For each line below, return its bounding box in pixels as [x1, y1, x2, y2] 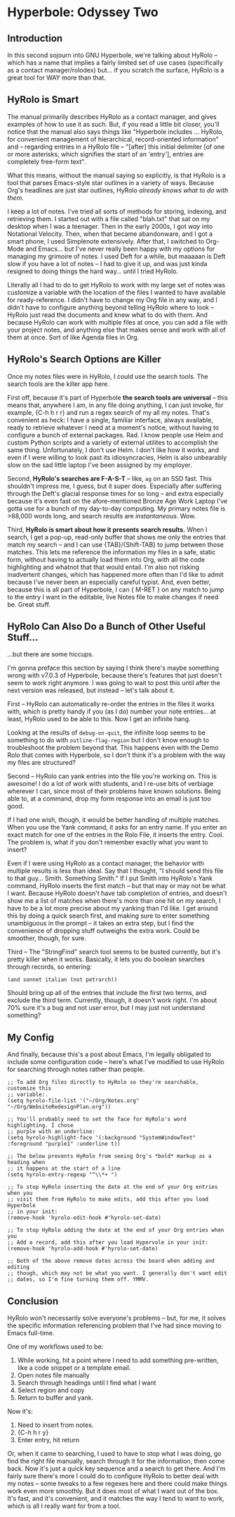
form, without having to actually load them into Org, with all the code [7, 555, 206, 563]
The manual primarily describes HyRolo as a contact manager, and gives [7, 112, 217, 120]
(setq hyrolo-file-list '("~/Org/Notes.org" [7, 1097, 140, 1104]
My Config [7, 1031, 55, 1043]
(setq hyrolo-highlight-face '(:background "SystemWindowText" [7, 1135, 196, 1142]
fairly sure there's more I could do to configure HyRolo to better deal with [7, 1472, 219, 1480]
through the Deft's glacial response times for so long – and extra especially [7, 489, 224, 497]
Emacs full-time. [7, 1329, 55, 1337]
